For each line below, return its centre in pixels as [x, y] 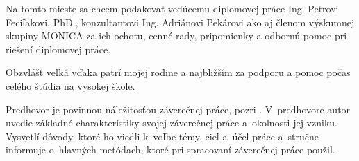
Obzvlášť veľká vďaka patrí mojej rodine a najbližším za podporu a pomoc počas [178, 72]
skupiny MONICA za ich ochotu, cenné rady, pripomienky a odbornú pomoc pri [176, 36]
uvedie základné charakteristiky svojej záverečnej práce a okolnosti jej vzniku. [172, 123]
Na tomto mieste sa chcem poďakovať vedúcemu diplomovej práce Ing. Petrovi [172, 8]
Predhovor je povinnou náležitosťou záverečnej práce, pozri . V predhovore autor [178, 109]
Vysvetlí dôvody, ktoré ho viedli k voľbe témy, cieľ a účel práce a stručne [162, 136]
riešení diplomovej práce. [58, 49]
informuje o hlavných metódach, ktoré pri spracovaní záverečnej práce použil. [170, 150]
